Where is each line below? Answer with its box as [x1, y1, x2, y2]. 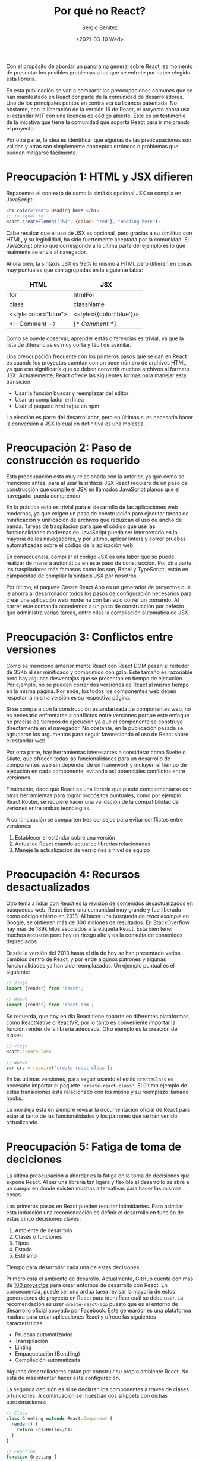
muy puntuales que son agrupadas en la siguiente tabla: [6, 266, 144, 273]
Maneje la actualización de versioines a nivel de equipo [14, 847, 150, 854]
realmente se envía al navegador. [6, 248, 87, 256]
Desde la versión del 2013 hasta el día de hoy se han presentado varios [6, 949, 181, 957]
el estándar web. [6, 737, 48, 744]
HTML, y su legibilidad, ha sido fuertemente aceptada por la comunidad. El [6, 235, 189, 243]
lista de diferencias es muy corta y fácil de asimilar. [6, 341, 132, 348]
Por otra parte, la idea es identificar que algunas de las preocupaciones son [6, 136, 192, 144]
